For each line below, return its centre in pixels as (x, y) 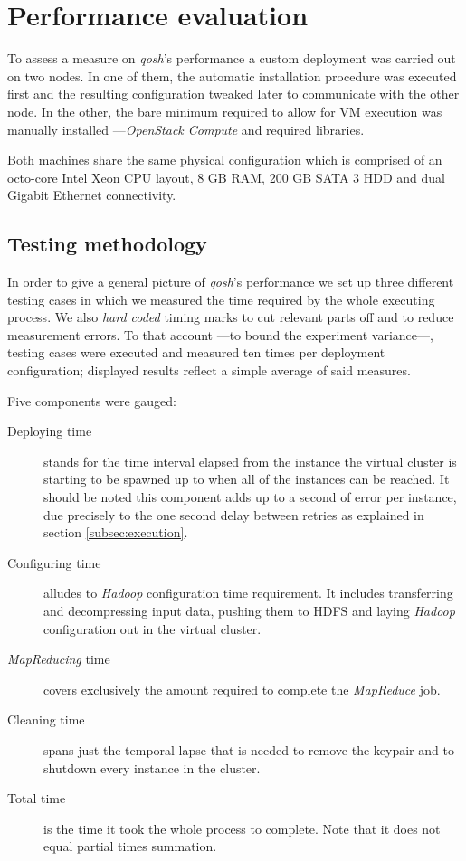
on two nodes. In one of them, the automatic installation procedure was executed (232, 76)
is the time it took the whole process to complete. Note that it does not (242, 828)
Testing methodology (107, 244)
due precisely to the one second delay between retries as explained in (234, 514)
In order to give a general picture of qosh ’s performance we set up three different (231, 282)
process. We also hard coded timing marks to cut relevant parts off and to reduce (231, 317)
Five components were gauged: (92, 400)
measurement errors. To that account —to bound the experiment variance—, (220, 334)
